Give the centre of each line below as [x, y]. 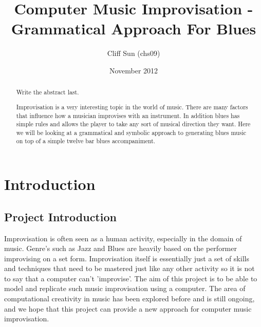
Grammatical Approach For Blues [134, 28]
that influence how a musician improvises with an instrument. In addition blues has [128, 115]
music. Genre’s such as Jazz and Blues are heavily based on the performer [120, 248]
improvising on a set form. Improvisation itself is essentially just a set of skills [127, 258]
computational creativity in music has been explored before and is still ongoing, [129, 299]
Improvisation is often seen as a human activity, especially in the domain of [123, 238]
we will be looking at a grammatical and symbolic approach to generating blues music [131, 132]
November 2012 [134, 70]
